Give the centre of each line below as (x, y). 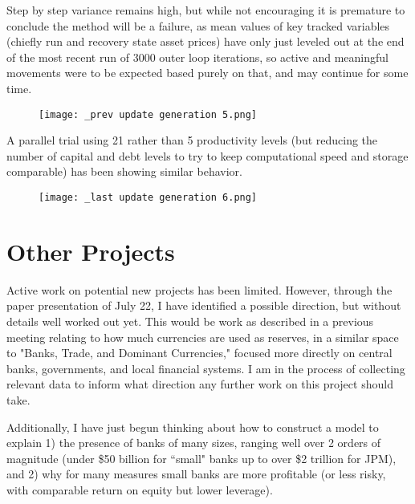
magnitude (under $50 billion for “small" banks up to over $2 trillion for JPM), (201, 458)
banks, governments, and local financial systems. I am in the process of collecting (206, 368)
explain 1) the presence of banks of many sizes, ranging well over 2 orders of (194, 443)
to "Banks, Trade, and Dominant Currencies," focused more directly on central (199, 353)
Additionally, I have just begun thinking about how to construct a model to (193, 427)
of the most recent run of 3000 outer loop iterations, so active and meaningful (197, 57)
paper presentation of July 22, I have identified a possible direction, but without (204, 305)
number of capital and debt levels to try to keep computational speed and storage (207, 155)
